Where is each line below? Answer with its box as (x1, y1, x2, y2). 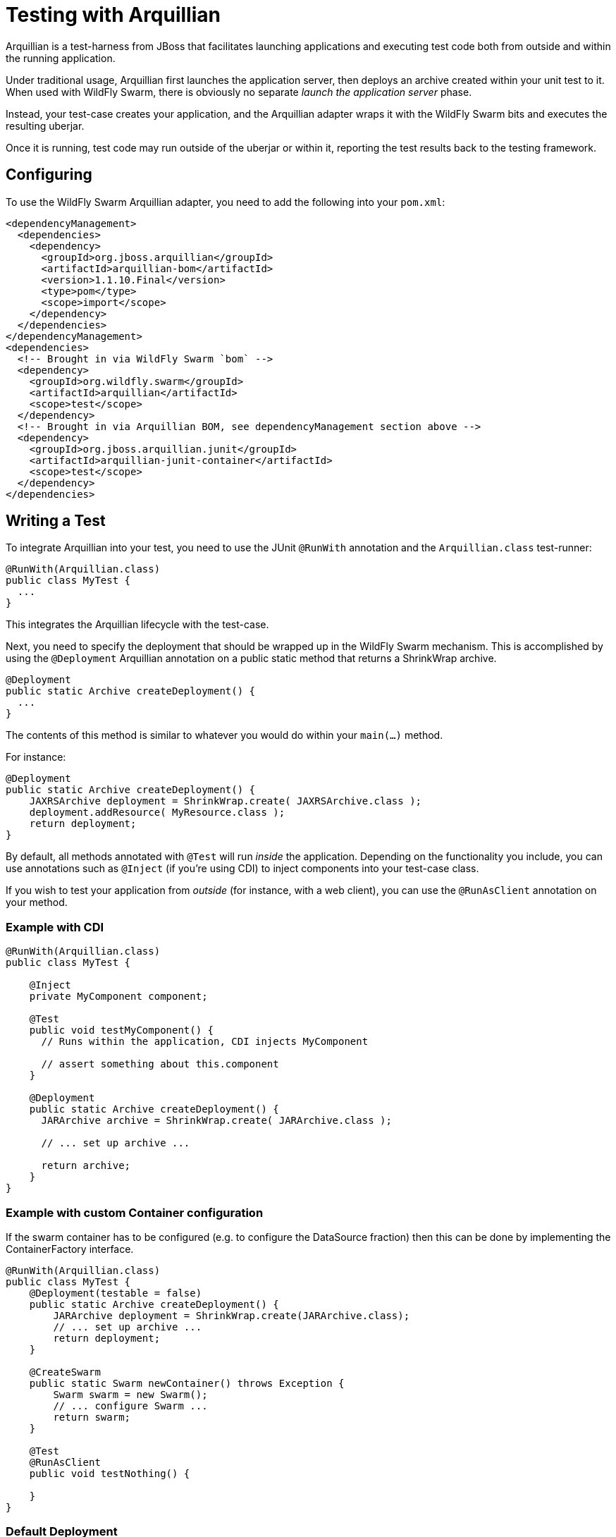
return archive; (41, 1160, 131, 1172)
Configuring (6, 166, 92, 184)
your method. (6, 896, 68, 909)
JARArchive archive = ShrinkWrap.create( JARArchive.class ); (41, 1115, 392, 1127)
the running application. (6, 51, 116, 64)
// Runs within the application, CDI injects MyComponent (41, 1036, 369, 1048)
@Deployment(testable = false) (29, 1287, 202, 1299)
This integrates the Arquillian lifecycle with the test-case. (6, 618, 269, 631)
